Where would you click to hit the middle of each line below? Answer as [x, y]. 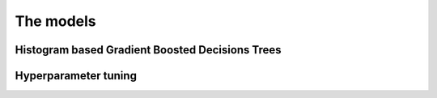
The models [55, 21]
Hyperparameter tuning [76, 76]
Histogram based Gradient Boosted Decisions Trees [148, 50]
